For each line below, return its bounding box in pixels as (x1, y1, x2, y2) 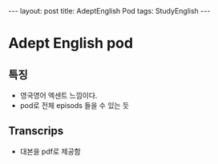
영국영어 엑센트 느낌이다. (19, 90, 98, 100)
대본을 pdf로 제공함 (19, 146, 82, 156)
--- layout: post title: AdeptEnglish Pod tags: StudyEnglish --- (8, 6, 211, 15)
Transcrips (8, 124, 64, 138)
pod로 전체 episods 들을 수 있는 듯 (19, 101, 130, 110)
